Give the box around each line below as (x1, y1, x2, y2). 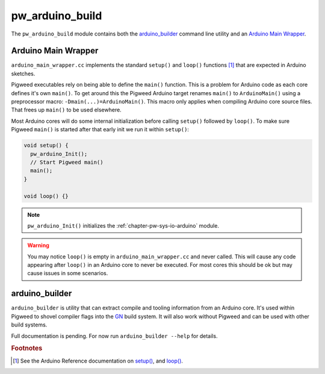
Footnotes (11, 344, 43, 352)
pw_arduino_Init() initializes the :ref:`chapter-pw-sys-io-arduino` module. (27, 222, 220, 229)
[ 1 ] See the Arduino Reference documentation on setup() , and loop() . (13, 357, 184, 364)
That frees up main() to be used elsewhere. (11, 106, 122, 114)
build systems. (11, 321, 48, 328)
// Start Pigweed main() (30, 158, 104, 166)
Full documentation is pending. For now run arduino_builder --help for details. (11, 332, 218, 340)
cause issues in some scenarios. (27, 270, 108, 277)
